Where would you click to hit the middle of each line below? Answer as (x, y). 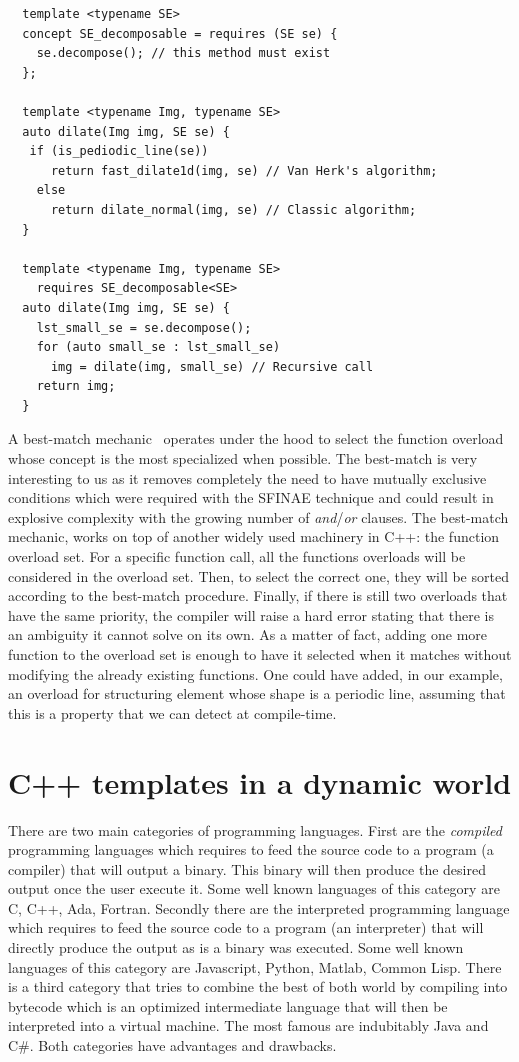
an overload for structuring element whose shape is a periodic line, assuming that (257, 693)
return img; (76, 386)
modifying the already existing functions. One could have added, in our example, (255, 673)
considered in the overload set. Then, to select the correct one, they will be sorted (258, 575)
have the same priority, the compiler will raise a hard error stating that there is (251, 614)
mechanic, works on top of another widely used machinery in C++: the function (254, 536)
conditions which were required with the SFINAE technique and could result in (251, 497)
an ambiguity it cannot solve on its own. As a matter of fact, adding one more (248, 634)
